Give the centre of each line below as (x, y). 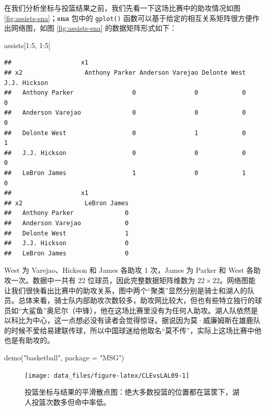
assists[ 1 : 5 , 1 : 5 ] (27, 45)
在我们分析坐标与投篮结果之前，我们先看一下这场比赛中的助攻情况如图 (122, 8)
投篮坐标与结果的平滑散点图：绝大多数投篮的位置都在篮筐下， (128, 392)
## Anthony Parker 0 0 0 (125, 93)
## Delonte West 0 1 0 (125, 133)
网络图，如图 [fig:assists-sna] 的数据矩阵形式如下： (94, 28)
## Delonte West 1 (66, 233)
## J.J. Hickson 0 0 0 (125, 153)
